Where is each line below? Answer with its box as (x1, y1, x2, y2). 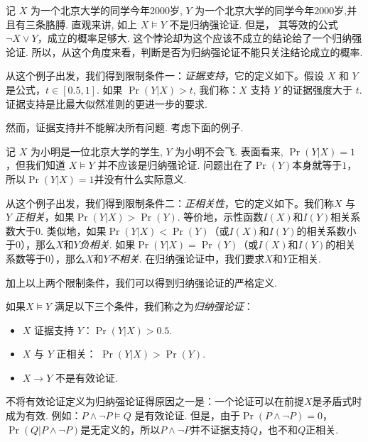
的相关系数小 (296, 223, 357, 238)
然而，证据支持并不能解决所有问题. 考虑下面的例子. (6, 120, 244, 135)
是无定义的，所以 (80, 421, 161, 436)
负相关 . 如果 (79, 237, 136, 252)
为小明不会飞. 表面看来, (175, 143, 283, 158)
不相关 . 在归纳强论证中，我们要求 (109, 250, 265, 265)
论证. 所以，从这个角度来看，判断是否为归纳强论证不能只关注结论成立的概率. (6, 44, 363, 59)
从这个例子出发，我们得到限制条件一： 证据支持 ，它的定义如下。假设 (6, 68, 324, 83)
